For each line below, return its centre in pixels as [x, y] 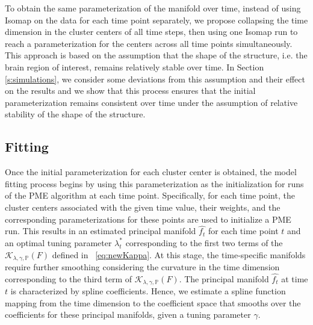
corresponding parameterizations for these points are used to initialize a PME [148, 219]
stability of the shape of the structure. [75, 114]
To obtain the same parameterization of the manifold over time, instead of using [153, 8]
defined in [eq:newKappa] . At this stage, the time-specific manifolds [179, 254]
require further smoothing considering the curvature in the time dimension [142, 266]
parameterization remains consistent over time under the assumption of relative [151, 102]
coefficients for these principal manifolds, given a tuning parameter [128, 314]
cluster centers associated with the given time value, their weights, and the [143, 207]
